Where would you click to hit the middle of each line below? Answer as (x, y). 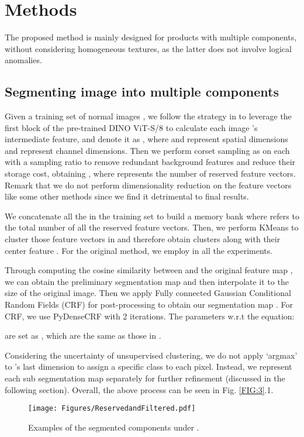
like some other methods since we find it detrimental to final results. (127, 196)
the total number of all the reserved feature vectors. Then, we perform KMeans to (152, 227)
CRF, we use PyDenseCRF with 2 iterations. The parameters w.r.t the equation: (150, 316)
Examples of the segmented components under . (114, 427)
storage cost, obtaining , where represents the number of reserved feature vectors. (150, 173)
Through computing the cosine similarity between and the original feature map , (149, 270)
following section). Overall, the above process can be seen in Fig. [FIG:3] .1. (139, 389)
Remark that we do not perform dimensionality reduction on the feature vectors (148, 185)
